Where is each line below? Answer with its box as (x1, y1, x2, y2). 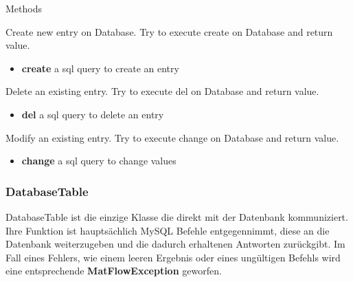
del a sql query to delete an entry (21, 107, 164, 121)
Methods (5, 1, 42, 15)
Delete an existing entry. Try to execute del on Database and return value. (5, 84, 319, 98)
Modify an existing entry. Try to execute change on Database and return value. (5, 130, 339, 144)
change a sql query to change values (21, 153, 176, 168)
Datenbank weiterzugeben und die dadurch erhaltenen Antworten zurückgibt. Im (5, 237, 345, 251)
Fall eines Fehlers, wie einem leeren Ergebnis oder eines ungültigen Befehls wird (5, 250, 341, 264)
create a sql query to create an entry (21, 61, 179, 75)
